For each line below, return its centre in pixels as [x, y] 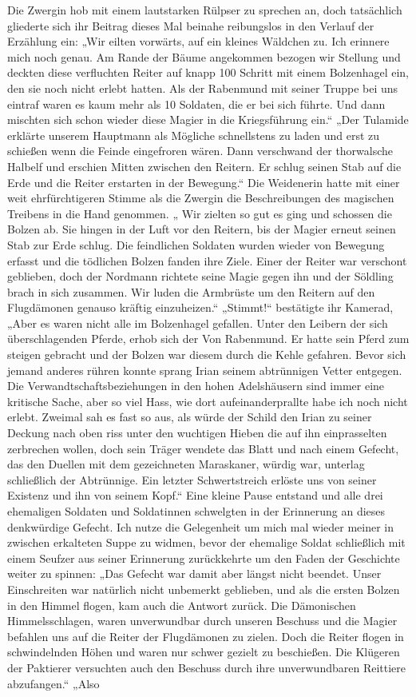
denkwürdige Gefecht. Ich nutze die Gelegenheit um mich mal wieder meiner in [201, 526]
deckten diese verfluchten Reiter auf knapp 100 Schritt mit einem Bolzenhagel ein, [208, 72]
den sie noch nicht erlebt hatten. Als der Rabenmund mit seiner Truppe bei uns [203, 88]
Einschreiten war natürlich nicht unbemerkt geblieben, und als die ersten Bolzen [204, 589]
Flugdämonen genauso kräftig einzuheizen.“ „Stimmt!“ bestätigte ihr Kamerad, [200, 307]
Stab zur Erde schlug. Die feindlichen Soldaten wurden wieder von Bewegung [196, 244]
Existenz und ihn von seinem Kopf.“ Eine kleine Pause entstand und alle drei [195, 495]
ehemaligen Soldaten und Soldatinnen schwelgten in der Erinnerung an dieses [196, 511]
